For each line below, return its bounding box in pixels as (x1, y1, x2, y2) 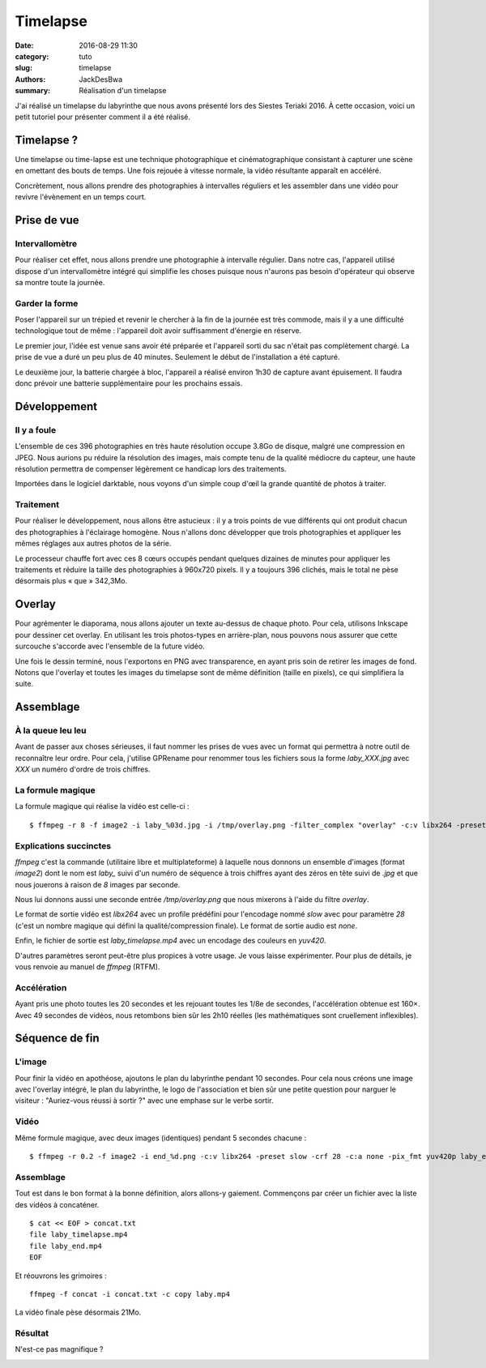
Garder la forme (15, 297, 79, 309)
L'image (15, 1056, 48, 1067)
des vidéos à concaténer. (15, 1199, 100, 1209)
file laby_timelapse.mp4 (29, 1230, 128, 1239)
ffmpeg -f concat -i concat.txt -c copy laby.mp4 (29, 1289, 231, 1298)
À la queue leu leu (15, 725, 87, 737)
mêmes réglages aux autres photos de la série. (15, 539, 172, 549)
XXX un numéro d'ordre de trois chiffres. (15, 764, 151, 774)
